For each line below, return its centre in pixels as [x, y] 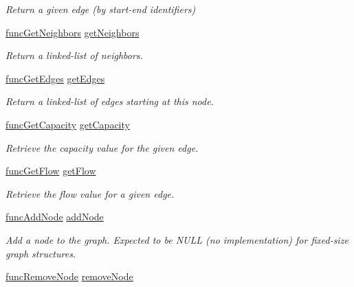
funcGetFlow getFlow [51, 171]
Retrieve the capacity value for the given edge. [102, 147]
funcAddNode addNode [55, 217]
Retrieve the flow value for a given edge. [90, 193]
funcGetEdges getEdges [55, 78]
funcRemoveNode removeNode [69, 276]
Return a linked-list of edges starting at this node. [110, 101]
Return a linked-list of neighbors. [74, 55]
